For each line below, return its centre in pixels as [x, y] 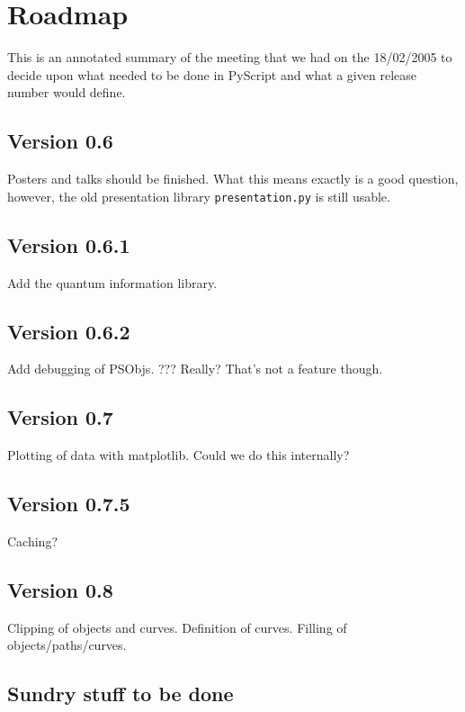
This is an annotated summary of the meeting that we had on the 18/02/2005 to [230, 57]
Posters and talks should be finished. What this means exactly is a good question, [233, 179]
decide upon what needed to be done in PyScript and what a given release [212, 74]
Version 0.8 [60, 589]
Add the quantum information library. [112, 282]
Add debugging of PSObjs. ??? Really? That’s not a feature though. [195, 369]
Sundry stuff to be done [121, 694]
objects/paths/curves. [67, 645]
